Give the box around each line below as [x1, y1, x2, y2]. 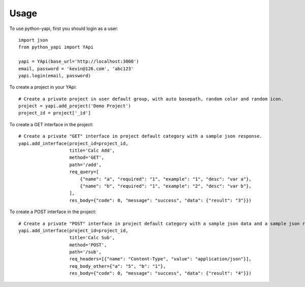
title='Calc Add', [69, 148, 115, 154]
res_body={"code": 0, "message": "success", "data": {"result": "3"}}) [69, 197, 252, 203]
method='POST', [69, 242, 107, 248]
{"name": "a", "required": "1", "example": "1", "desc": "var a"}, [79, 176, 252, 182]
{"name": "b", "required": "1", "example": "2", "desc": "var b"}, [79, 183, 252, 189]
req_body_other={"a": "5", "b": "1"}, [69, 263, 166, 269]
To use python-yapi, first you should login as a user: [9, 25, 119, 32]
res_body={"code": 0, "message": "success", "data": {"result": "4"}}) [69, 270, 252, 276]
